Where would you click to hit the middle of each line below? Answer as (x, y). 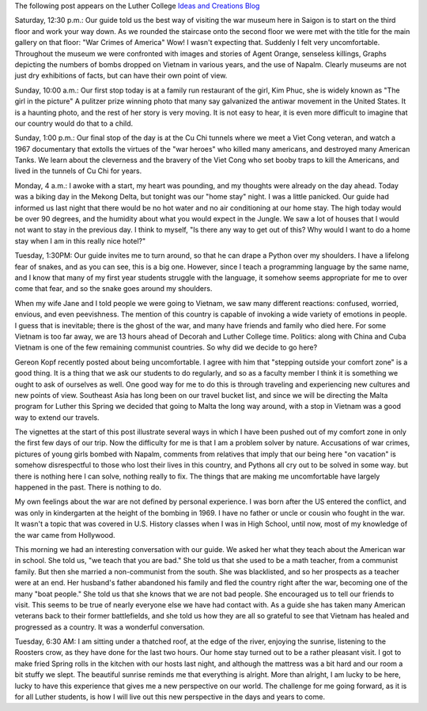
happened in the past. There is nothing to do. (88, 487)
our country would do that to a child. (74, 123)
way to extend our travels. (57, 417)
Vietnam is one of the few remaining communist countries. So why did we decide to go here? (166, 347)
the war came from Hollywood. (65, 535)
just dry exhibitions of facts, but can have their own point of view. (121, 76)
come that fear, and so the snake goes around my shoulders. (113, 289)
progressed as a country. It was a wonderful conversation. (110, 627)
